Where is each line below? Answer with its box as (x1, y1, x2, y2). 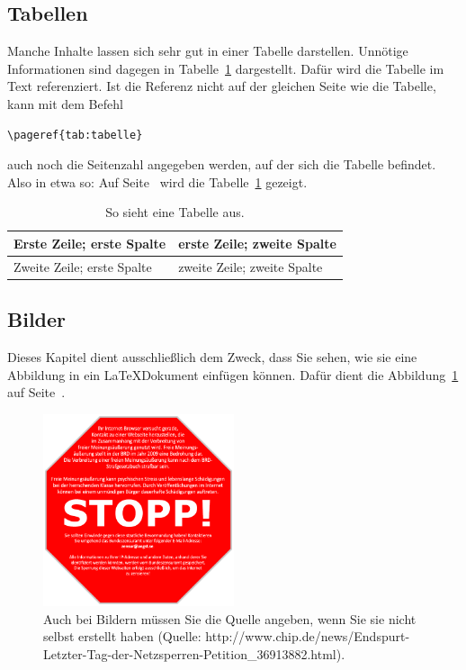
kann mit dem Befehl (7, 94, 123, 113)
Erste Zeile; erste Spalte (13, 233, 166, 252)
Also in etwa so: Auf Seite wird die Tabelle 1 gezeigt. (7, 172, 308, 191)
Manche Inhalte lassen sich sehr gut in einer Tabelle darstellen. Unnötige (7, 41, 408, 60)
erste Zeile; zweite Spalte (178, 233, 336, 252)
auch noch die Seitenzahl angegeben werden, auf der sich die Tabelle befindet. (7, 155, 436, 174)
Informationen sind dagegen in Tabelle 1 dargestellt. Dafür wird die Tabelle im (7, 59, 444, 77)
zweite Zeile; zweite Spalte (178, 257, 323, 276)
